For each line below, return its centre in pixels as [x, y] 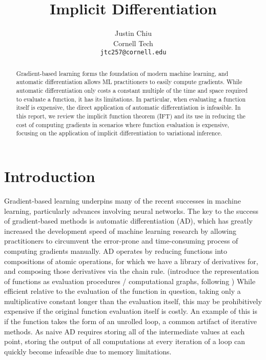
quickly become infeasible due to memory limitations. [88, 351]
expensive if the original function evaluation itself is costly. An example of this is [131, 311]
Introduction [50, 176]
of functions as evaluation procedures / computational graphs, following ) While [130, 281]
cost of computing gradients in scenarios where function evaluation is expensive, [123, 124]
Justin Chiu [133, 33]
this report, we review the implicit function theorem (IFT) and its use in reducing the [131, 116]
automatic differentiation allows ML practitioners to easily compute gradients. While [129, 82]
